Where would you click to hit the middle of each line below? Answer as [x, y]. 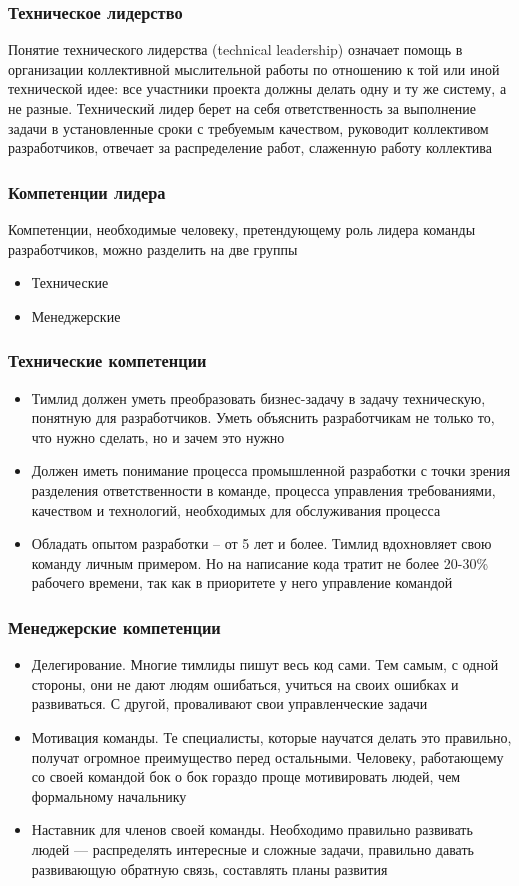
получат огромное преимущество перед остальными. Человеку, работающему [267, 756]
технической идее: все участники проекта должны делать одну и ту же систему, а [257, 88]
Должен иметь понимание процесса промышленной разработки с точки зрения [271, 470]
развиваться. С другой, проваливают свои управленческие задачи [229, 703]
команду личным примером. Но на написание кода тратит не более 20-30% [260, 562]
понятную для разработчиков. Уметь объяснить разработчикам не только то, [263, 417]
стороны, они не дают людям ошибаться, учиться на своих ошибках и [245, 683]
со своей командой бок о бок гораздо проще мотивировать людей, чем [246, 776]
